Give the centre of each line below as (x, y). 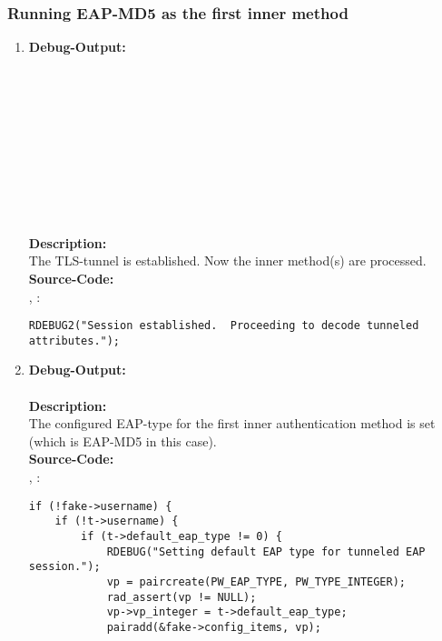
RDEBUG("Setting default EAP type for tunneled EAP (266, 551)
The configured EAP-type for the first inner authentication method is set (232, 423)
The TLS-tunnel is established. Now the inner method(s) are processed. (227, 260)
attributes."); (74, 341)
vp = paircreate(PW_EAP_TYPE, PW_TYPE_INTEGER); (256, 581)
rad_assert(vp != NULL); (182, 597)
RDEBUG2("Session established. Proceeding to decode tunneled (224, 326)
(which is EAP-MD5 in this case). (123, 441)
